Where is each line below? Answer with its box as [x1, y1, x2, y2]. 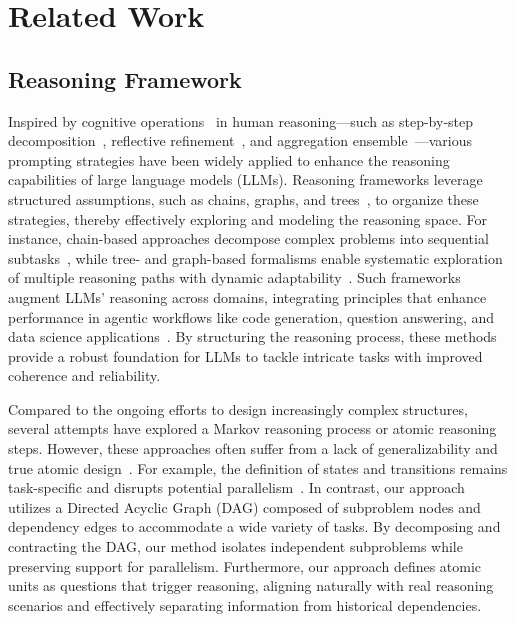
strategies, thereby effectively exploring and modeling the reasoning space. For [8, 208, 488, 229]
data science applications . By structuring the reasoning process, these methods [8, 326, 497, 347]
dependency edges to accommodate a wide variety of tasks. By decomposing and [8, 516, 501, 537]
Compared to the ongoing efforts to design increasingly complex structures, [8, 398, 468, 419]
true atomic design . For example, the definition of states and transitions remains [8, 457, 508, 478]
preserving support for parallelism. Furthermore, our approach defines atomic [8, 555, 482, 576]
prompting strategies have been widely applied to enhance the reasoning [8, 149, 450, 170]
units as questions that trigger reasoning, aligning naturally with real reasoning [8, 575, 494, 596]
